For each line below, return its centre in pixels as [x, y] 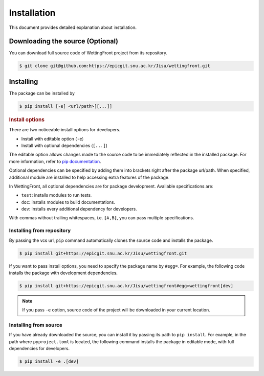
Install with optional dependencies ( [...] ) [64, 145]
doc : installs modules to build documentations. [68, 202]
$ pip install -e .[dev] [49, 362]
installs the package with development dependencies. [63, 273]
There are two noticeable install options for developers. [65, 130]
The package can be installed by [42, 93]
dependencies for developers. [39, 349]
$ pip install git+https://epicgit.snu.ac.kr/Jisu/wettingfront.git [103, 253]
